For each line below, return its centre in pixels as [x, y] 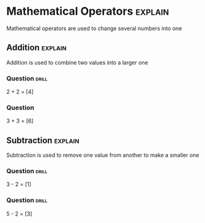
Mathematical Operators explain [88, 11]
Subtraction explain [43, 140]
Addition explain [36, 48]
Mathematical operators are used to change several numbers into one [94, 28]
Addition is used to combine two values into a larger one [77, 62]
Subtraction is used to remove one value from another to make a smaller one [103, 155]
